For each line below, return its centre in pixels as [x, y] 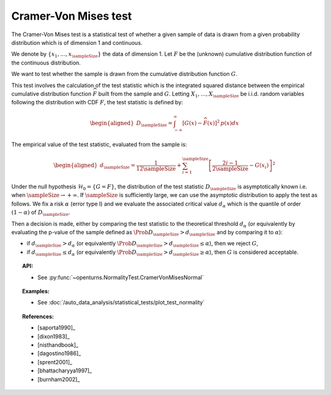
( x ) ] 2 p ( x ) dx [223, 123]
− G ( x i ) [259, 166]
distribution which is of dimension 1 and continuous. [77, 42]
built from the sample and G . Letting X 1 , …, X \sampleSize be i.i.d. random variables [201, 94]
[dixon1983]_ [54, 336]
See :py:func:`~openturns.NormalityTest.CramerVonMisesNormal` [121, 277]
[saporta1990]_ [57, 328]
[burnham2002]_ [59, 379]
